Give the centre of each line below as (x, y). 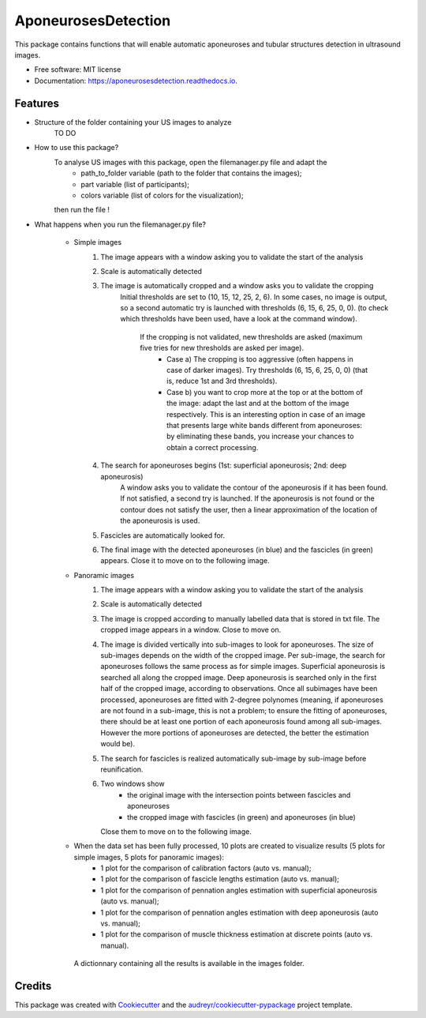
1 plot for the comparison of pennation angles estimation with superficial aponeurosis (239, 890)
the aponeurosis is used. (160, 520)
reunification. (122, 769)
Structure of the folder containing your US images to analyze (133, 122)
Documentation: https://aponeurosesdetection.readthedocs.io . (136, 81)
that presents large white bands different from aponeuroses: (265, 425)
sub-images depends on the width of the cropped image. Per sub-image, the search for (243, 656)
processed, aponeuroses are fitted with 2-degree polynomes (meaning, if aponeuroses (242, 700)
